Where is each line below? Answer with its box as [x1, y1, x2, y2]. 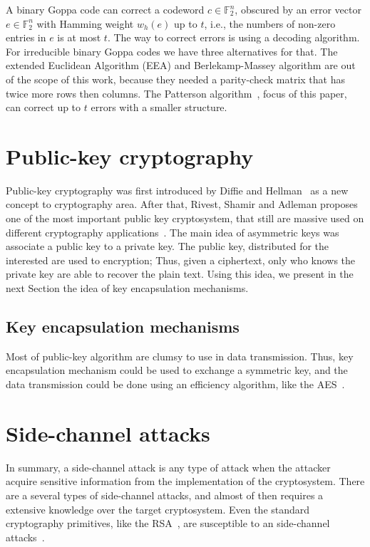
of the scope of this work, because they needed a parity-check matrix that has [6, 71, 345, 86]
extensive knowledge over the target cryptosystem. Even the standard [6, 501, 310, 516]
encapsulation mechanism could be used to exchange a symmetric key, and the [6, 363, 348, 377]
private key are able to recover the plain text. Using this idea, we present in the [6, 266, 354, 281]
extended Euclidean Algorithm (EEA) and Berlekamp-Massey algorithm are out [6, 58, 356, 73]
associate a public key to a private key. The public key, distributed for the [6, 239, 329, 254]
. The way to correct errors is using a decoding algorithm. [107, 30, 360, 45]
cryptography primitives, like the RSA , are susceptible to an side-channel [6, 516, 330, 531]
